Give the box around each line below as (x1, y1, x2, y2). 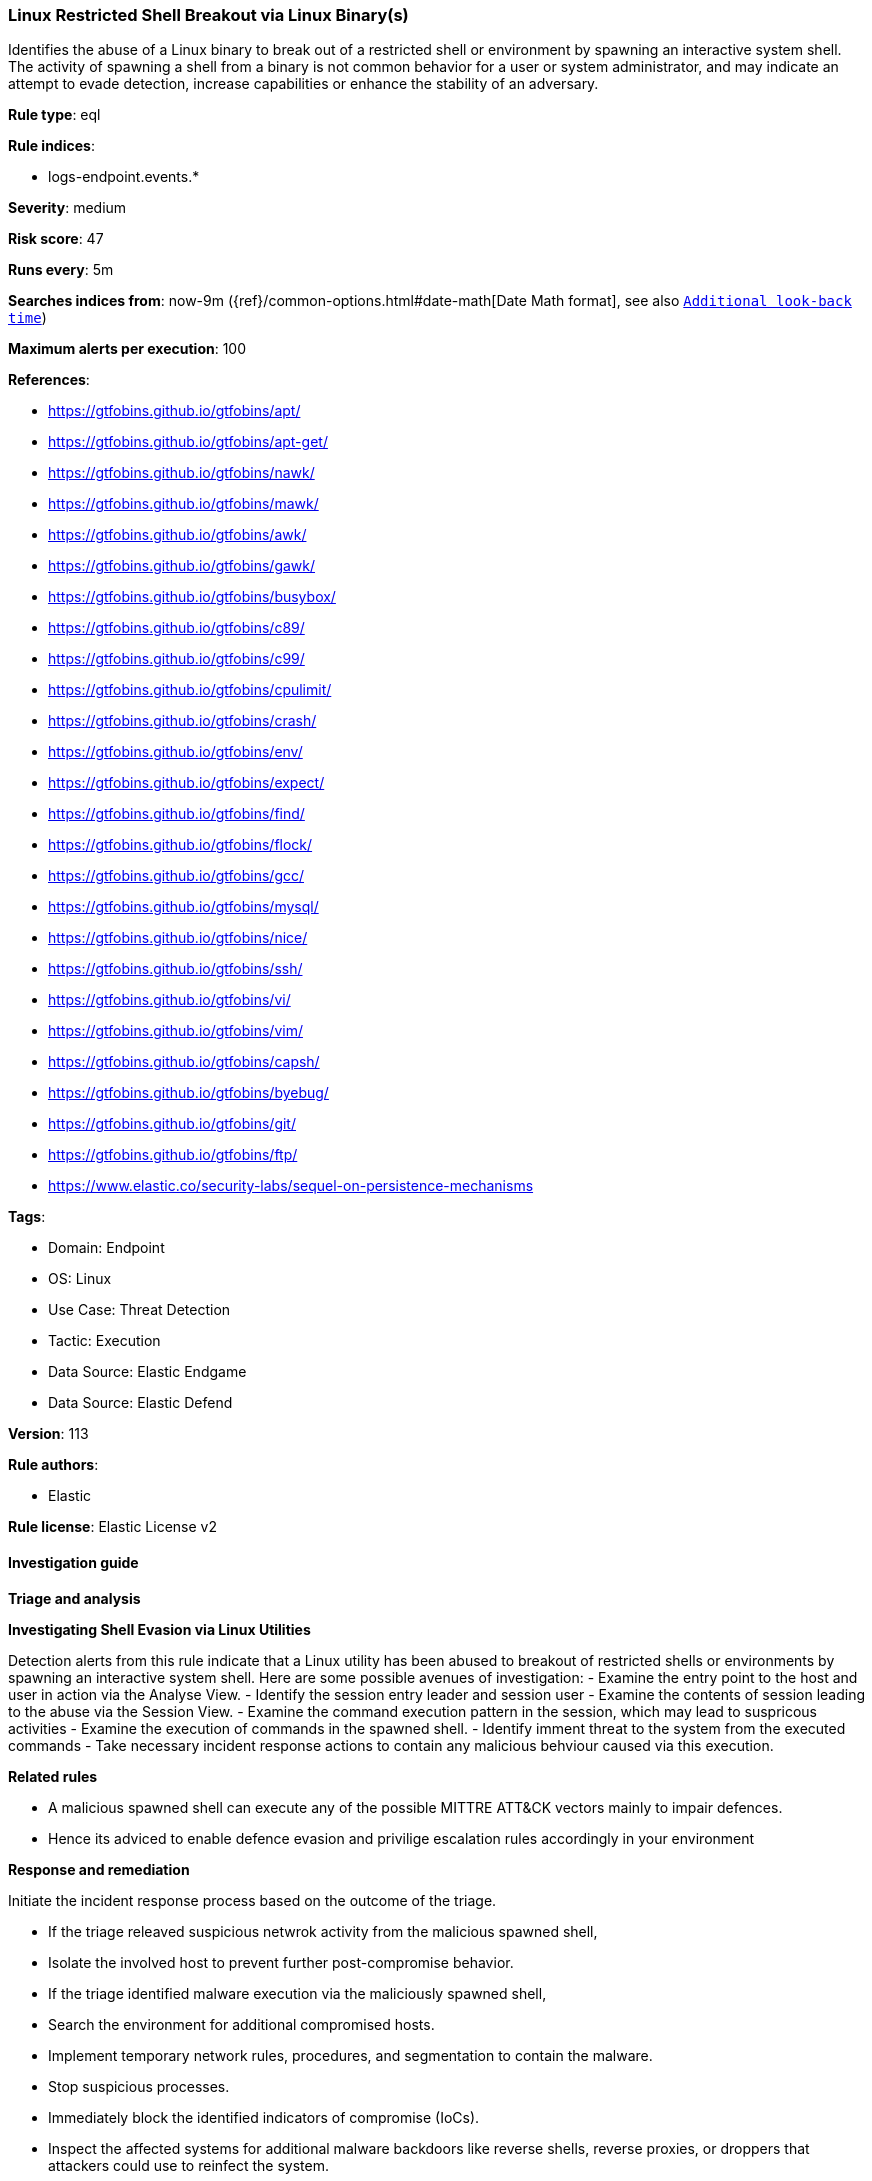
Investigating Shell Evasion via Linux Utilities (8, 1620, 311, 1638)
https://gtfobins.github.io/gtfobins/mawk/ (48, 495, 319, 513)
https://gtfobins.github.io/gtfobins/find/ (48, 805, 305, 823)
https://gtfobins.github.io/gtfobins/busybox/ (48, 588, 336, 606)
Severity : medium (8, 199, 127, 217)
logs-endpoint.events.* (48, 168, 200, 186)
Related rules (8, 1767, 98, 1785)
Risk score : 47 (8, 230, 104, 248)
